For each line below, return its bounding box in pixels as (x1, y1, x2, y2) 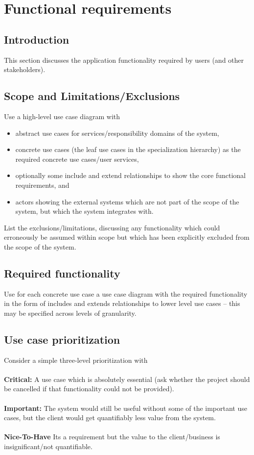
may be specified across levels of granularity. (4, 307, 137, 318)
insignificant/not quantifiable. (4, 441, 92, 452)
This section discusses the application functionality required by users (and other (4, 54, 244, 65)
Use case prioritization (4, 331, 120, 347)
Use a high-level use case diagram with (4, 111, 120, 121)
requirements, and (15, 179, 69, 190)
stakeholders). (4, 64, 46, 75)
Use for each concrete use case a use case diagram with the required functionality (4, 288, 248, 299)
